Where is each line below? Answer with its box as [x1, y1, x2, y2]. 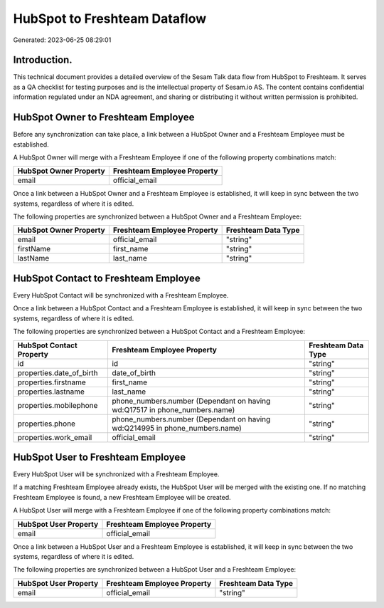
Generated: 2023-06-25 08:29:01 [13, 36, 112, 44]
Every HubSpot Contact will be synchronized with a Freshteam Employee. [13, 291, 229, 299]
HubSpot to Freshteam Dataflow [13, 11, 207, 26]
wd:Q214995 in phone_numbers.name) [111, 423, 242, 433]
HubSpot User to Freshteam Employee [13, 451, 186, 463]
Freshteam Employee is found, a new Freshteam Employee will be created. [13, 493, 231, 501]
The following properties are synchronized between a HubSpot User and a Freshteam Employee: [13, 565, 297, 574]
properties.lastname [17, 387, 85, 397]
